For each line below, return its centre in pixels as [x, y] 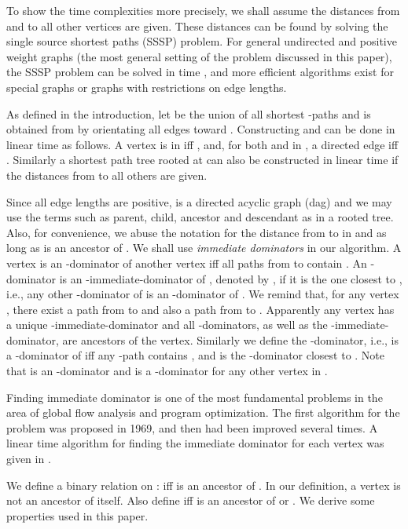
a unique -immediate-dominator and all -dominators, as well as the [167, 325]
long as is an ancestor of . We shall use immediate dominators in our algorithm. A [204, 248]
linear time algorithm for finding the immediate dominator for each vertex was [195, 443]
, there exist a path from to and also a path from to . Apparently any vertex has [200, 309]
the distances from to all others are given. [107, 175]
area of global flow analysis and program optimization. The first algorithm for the [203, 412]
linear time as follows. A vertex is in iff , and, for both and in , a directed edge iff [202, 144]
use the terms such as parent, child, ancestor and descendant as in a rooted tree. [200, 217]
